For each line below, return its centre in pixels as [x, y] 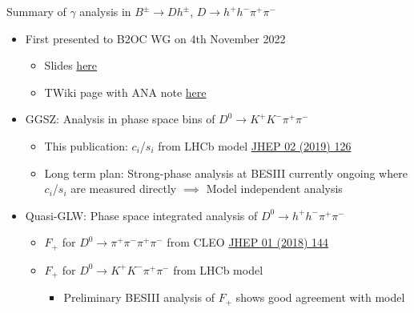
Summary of [36, 11]
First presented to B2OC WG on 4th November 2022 [155, 38]
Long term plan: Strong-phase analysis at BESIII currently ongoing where [226, 173]
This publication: [86, 145]
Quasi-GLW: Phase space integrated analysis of [141, 215]
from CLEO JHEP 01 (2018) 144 [248, 242]
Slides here [71, 65]
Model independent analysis [274, 189]
